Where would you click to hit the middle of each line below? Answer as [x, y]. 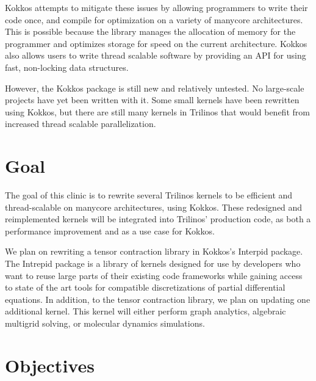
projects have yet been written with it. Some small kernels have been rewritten [152, 100]
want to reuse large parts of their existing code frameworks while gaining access [154, 275]
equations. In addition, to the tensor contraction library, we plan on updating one [158, 299]
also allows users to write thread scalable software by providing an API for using [156, 55]
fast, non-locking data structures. [67, 67]
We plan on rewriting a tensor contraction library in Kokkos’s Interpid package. [154, 251]
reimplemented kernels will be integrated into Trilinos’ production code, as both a [158, 219]
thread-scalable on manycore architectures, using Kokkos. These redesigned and [154, 207]
